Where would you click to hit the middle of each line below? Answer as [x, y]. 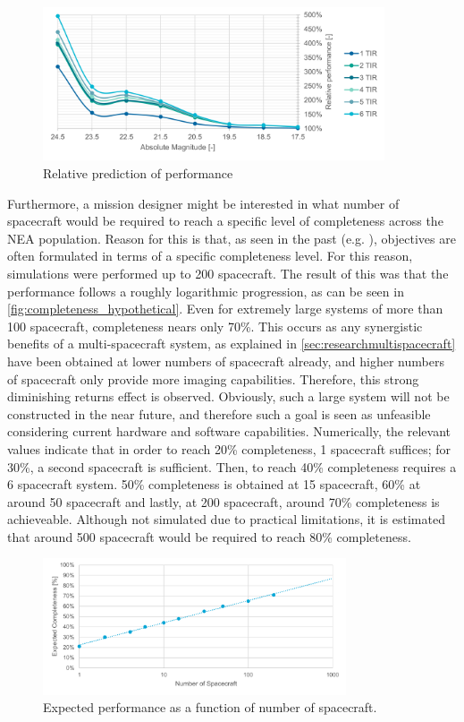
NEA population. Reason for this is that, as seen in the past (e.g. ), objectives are [232, 238]
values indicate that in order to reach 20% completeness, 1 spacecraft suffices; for [229, 448]
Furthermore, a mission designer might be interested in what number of [203, 203]
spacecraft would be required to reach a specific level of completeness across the [225, 221]
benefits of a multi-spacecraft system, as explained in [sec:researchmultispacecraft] [232, 344]
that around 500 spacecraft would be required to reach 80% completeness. [209, 536]
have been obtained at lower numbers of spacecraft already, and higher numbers [226, 361]
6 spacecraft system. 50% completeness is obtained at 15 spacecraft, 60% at [214, 484]
